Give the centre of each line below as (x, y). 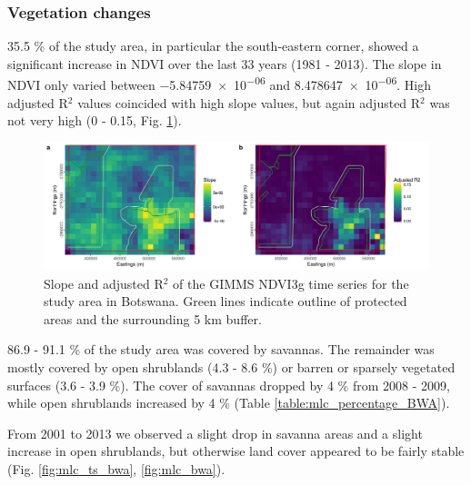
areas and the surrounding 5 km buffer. (153, 318)
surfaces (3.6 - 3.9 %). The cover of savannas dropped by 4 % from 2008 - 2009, (229, 385)
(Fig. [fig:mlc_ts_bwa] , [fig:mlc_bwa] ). (116, 468)
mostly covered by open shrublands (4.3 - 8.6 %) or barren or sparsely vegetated (231, 367)
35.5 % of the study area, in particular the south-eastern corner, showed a (213, 46)
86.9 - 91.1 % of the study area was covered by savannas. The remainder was (221, 349)
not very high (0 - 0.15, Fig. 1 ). (95, 120)
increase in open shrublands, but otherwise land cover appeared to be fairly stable (236, 451)
